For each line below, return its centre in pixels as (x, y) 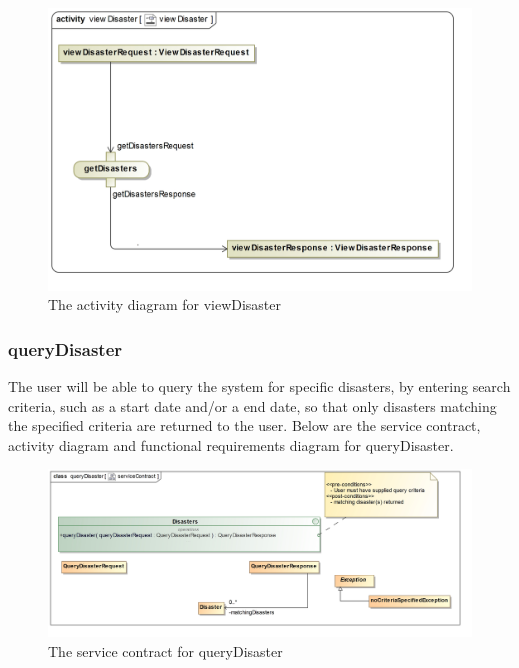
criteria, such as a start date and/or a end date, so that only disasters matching (252, 405)
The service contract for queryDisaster (165, 650)
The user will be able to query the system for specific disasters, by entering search (259, 386)
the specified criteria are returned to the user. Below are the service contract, (244, 425)
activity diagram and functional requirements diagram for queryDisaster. (231, 444)
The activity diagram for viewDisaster (165, 304)
